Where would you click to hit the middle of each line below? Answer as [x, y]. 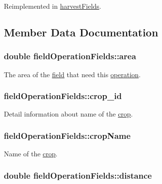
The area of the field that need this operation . [72, 74]
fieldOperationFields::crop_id [63, 96]
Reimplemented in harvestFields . [53, 6]
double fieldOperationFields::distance [78, 175]
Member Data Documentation [81, 32]
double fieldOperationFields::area [70, 56]
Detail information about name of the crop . [68, 114]
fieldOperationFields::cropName [67, 135]
